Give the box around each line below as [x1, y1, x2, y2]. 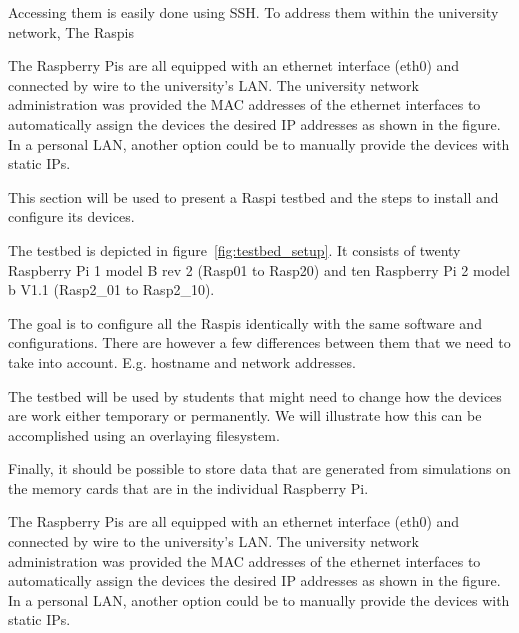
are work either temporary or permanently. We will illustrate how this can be [8, 405, 482, 426]
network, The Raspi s [8, 21, 135, 42]
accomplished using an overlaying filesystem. [8, 424, 280, 445]
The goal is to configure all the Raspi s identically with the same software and [8, 312, 482, 333]
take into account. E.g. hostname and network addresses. [8, 351, 356, 372]
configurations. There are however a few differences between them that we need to [8, 332, 511, 353]
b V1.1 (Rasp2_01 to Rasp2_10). [8, 279, 215, 300]
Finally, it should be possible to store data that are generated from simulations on [8, 458, 511, 479]
